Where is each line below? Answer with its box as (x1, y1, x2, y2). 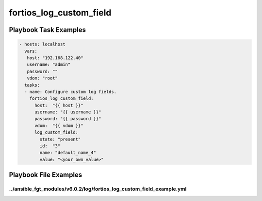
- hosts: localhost (19, 42, 65, 47)
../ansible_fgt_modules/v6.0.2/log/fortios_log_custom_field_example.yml (9, 186, 187, 192)
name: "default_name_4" (39, 150, 97, 155)
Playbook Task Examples (9, 26, 86, 34)
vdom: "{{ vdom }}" (34, 123, 83, 128)
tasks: (24, 82, 40, 88)
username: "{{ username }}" (34, 109, 101, 115)
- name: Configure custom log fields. (24, 89, 116, 94)
